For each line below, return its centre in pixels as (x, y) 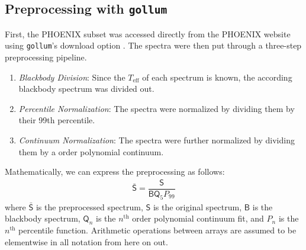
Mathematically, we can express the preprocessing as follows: (115, 172)
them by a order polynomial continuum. (91, 151)
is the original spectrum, (197, 206)
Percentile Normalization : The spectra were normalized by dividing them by (157, 108)
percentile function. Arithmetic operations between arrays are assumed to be (157, 230)
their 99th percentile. (57, 120)
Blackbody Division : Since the (72, 77)
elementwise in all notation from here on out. (86, 241)
